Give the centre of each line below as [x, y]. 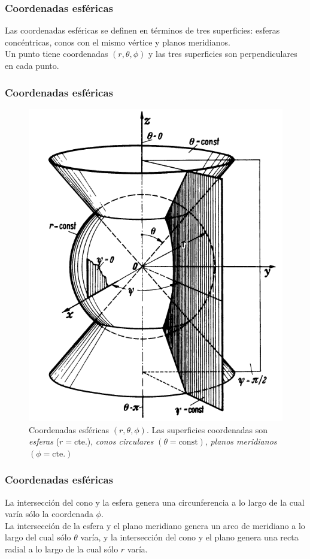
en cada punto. [32, 65]
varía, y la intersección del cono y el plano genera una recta [189, 537]
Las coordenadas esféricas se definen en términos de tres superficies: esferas [142, 30]
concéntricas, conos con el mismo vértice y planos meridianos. [118, 42]
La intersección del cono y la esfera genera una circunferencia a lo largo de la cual [155, 502]
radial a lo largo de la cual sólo [62, 549]
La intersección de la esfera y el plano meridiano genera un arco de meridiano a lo [155, 525]
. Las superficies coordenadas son [207, 429]
